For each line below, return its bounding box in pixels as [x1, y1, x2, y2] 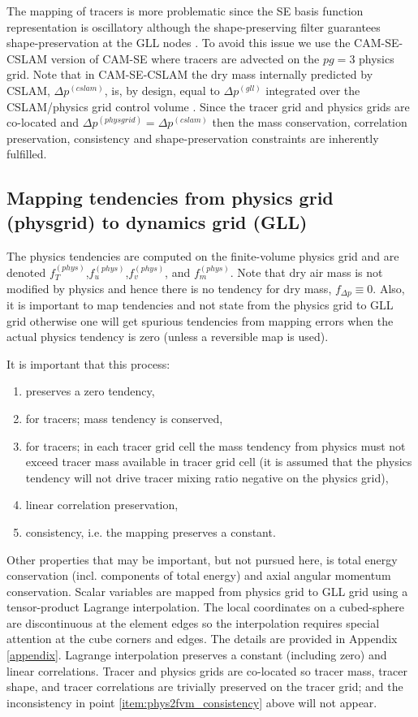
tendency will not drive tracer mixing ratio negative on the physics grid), [25, 469, 389, 486]
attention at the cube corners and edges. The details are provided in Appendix [6, 630, 398, 647]
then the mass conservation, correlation [212, 114, 407, 131]
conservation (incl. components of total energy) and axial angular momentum [6, 567, 391, 584]
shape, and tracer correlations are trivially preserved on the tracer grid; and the [6, 678, 403, 695]
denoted [6, 263, 46, 280]
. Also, [373, 279, 405, 296]
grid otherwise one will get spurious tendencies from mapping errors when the [6, 312, 394, 329]
